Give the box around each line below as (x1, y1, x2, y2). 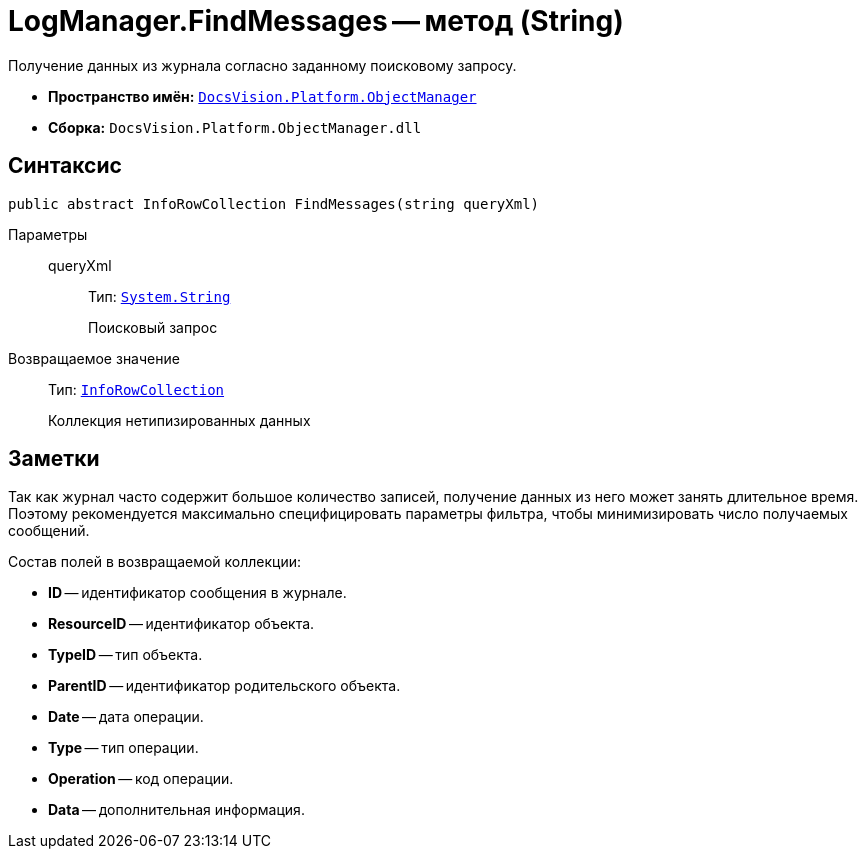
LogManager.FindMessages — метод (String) (8, 4, 624, 38)
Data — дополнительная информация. (48, 801, 305, 819)
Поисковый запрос (88, 318, 218, 336)
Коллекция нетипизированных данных (48, 411, 311, 429)
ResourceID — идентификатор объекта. (48, 615, 315, 633)
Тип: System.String (88, 287, 231, 305)
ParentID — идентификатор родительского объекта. (48, 677, 401, 695)
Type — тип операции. (48, 739, 199, 757)
